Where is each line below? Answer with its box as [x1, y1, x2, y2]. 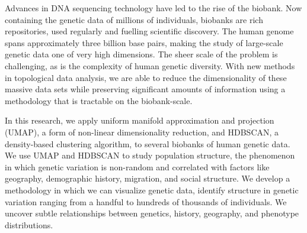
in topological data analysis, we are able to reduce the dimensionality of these [5, 71, 287, 83]
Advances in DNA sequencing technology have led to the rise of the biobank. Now [5, 2, 302, 14]
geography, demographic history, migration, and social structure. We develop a [5, 172, 290, 185]
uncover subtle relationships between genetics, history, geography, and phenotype [5, 207, 299, 219]
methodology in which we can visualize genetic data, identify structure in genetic [5, 183, 299, 196]
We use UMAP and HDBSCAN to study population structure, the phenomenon [5, 149, 295, 161]
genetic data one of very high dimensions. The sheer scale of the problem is [5, 48, 278, 60]
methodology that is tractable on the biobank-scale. [5, 94, 193, 106]
